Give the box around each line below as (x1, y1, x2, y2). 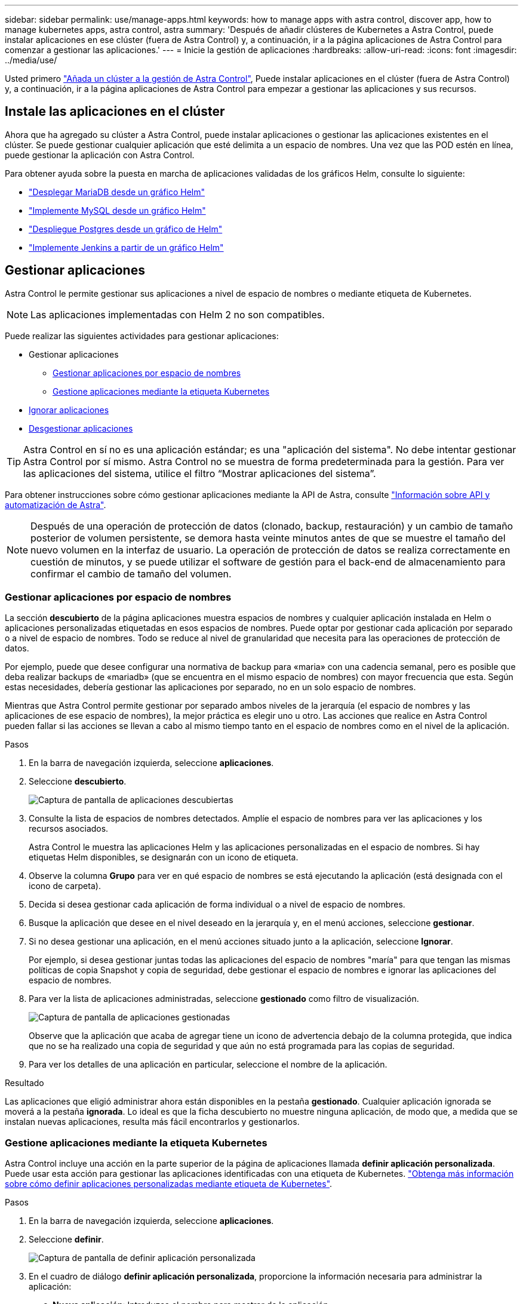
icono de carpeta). (29, 881, 101, 891)
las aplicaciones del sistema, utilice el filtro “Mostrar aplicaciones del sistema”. (23, 467, 376, 479)
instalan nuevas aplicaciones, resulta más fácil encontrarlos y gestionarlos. (5, 1117, 300, 1127)
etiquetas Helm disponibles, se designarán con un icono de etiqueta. (29, 852, 299, 863)
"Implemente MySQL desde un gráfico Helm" (29, 205, 206, 216)
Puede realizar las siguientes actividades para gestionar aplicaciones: (5, 330, 279, 341)
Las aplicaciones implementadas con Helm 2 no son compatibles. (30, 308, 325, 321)
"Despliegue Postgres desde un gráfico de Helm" (29, 223, 223, 234)
